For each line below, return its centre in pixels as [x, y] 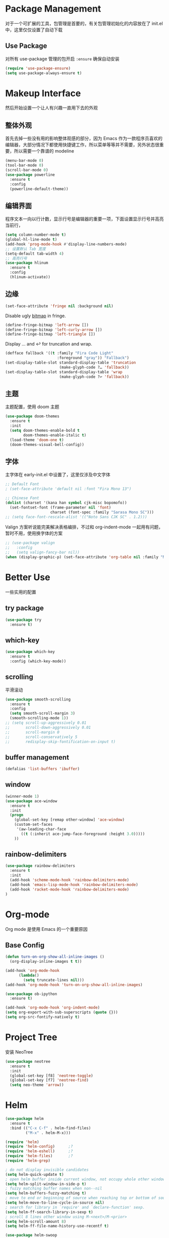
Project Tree [31, 1037]
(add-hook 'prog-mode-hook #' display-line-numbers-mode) [66, 244]
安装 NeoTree [19, 1052]
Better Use [28, 578]
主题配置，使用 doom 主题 [32, 407]
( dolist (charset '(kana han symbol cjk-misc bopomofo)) [66, 503]
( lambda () [29, 975]
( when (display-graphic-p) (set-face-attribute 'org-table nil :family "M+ [86, 557]
